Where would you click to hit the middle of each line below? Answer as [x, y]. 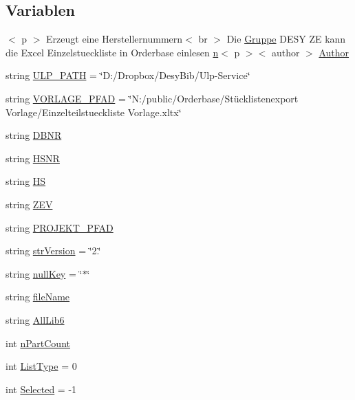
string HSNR [33, 158]
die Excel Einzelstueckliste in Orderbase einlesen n [112, 52]
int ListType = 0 [41, 366]
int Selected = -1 [41, 389]
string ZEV [29, 204]
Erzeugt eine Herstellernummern [115, 39]
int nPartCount [38, 343]
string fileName [38, 297]
